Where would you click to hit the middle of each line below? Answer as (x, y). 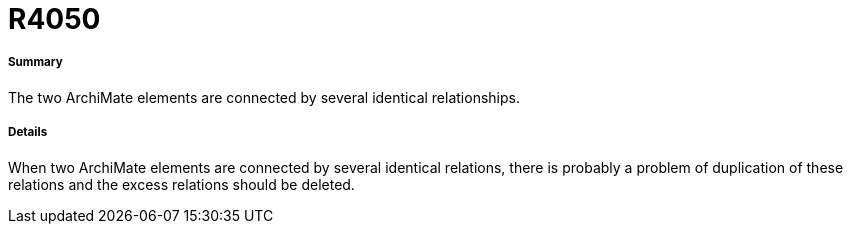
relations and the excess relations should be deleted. (181, 184)
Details (28, 132)
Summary (35, 62)
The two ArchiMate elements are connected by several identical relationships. (264, 97)
